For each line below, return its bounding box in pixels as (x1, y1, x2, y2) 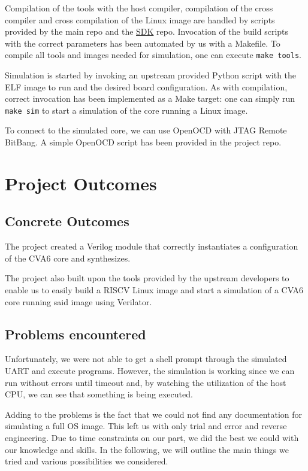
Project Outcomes (5, 171, 157, 195)
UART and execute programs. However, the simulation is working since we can (5, 364, 295, 376)
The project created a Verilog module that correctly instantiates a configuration (5, 240, 298, 253)
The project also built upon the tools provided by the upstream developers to (5, 272, 289, 284)
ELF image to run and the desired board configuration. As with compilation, (5, 80, 288, 93)
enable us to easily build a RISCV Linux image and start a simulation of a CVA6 (5, 284, 304, 296)
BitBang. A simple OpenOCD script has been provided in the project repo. (5, 136, 282, 148)
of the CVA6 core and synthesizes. (5, 251, 131, 264)
